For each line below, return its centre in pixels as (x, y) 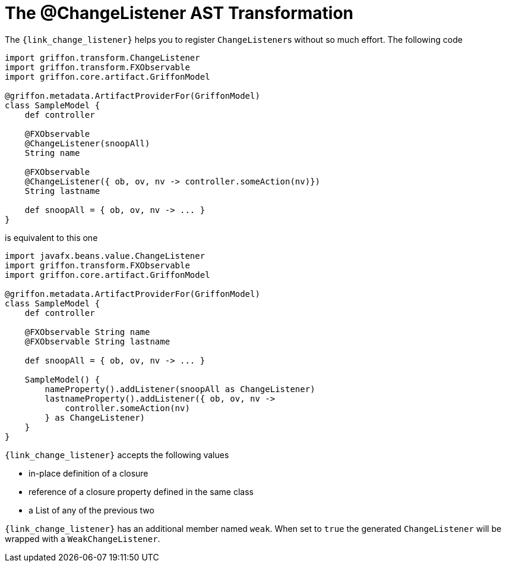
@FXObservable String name (87, 332)
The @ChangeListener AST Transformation (179, 13)
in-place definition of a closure (88, 473)
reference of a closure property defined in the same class (141, 491)
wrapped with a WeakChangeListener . (83, 538)
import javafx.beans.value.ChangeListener (105, 256)
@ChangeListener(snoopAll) (87, 143)
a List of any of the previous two (91, 510)
